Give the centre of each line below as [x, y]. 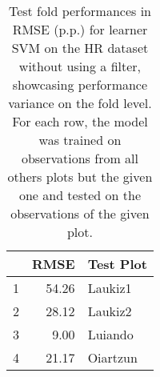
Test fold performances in [80, 11]
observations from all [80, 158]
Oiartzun [112, 357]
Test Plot [117, 264]
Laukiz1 [110, 288]
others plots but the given [80, 176]
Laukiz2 [110, 311]
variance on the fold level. [80, 103]
